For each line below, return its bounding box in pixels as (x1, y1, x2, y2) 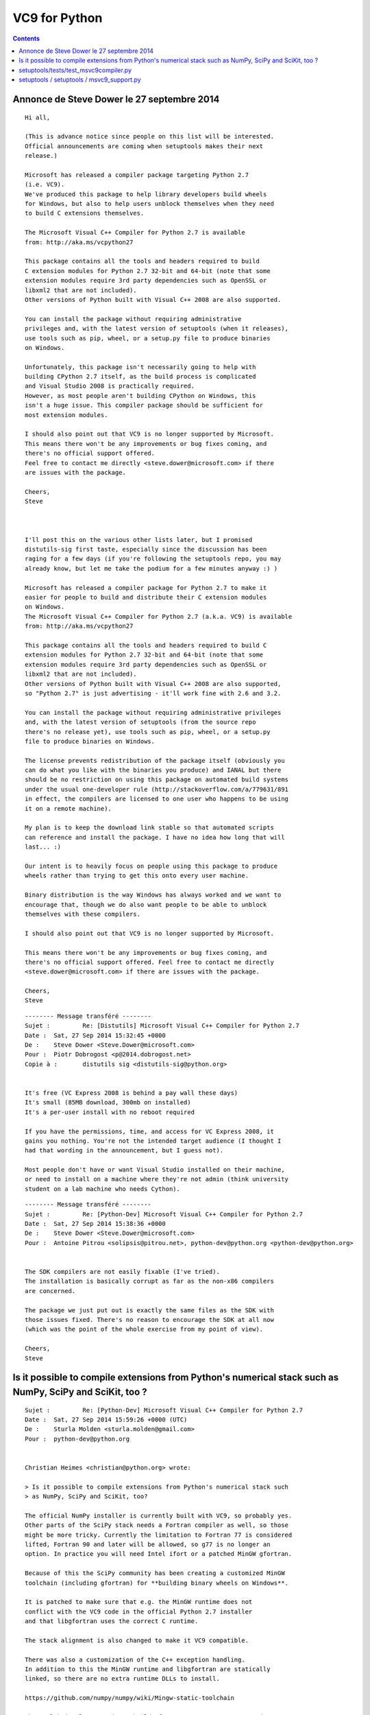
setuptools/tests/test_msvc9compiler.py (18, 66, 132, 74)
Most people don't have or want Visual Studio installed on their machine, (25, 1166, 285, 1174)
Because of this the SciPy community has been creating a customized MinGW (25, 1570, 285, 1577)
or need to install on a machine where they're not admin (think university (25, 1175, 289, 1183)
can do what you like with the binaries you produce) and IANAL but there (25, 766, 282, 774)
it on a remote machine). (25, 805, 112, 812)
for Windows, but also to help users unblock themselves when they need (25, 200, 274, 208)
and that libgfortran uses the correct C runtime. (25, 1618, 199, 1625)
